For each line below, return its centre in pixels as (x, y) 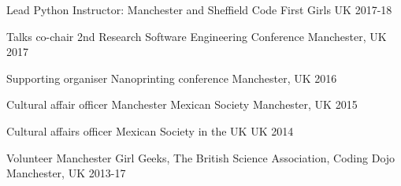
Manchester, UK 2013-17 (66, 173)
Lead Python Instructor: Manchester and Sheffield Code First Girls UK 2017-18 (199, 9)
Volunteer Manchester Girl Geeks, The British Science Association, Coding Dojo (201, 157)
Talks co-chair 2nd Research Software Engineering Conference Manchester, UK (197, 36)
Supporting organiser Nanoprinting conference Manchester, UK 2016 (172, 78)
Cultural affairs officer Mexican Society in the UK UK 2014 (150, 130)
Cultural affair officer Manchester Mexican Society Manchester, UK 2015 (182, 104)
